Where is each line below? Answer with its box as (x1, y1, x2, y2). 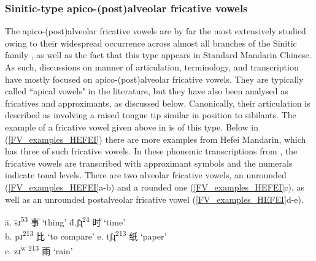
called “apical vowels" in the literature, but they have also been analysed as (5, 85, 288, 97)
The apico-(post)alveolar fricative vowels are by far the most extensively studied (5, 25, 306, 37)
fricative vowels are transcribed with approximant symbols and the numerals (5, 156, 293, 169)
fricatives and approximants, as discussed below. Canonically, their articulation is (5, 96, 310, 109)
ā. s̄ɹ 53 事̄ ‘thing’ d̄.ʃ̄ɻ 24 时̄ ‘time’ (5, 214, 126, 228)
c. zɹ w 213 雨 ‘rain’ (5, 242, 73, 257)
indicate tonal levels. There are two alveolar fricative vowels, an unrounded (5, 168, 287, 181)
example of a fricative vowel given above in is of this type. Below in (5, 120, 258, 133)
